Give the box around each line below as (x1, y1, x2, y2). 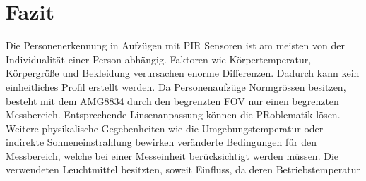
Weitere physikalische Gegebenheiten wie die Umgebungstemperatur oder (6, 120, 324, 135)
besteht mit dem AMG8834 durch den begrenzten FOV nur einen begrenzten (6, 93, 339, 108)
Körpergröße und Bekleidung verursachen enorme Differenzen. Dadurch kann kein (6, 65, 360, 80)
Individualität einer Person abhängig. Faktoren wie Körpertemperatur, (6, 51, 312, 66)
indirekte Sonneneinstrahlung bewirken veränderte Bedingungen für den (6, 135, 317, 149)
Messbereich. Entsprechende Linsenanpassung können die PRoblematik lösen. (6, 107, 341, 122)
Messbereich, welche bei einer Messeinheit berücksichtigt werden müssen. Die (6, 148, 338, 163)
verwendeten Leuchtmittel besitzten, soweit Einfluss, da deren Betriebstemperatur (6, 162, 361, 177)
